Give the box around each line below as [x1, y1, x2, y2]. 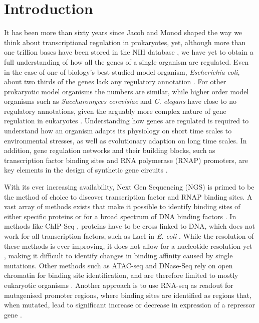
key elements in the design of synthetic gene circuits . [4, 165, 168, 175]
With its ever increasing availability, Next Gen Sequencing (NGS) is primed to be [4, 182, 254, 192]
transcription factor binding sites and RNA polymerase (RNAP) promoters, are [4, 154, 248, 165]
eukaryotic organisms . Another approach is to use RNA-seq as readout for [4, 279, 233, 290]
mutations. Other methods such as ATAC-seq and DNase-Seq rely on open [4, 260, 233, 270]
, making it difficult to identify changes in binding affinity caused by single [4, 250, 233, 261]
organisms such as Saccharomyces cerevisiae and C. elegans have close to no [4, 96, 236, 106]
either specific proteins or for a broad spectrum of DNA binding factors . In [4, 211, 236, 221]
